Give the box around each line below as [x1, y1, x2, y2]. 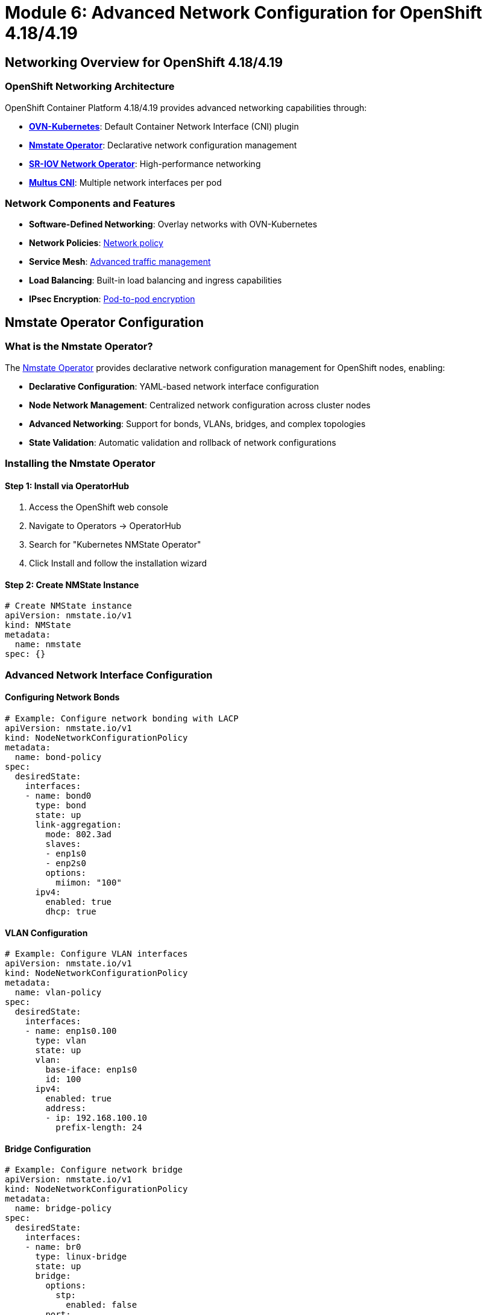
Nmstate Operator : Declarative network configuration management [29, 139, 297, 150]
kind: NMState [5, 620, 71, 630]
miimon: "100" [55, 877, 122, 887]
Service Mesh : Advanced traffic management [29, 256, 211, 267]
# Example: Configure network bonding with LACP [5, 713, 239, 723]
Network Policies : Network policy [29, 238, 163, 249]
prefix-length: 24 [55, 1123, 142, 1133]
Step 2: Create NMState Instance [5, 579, 139, 590]
